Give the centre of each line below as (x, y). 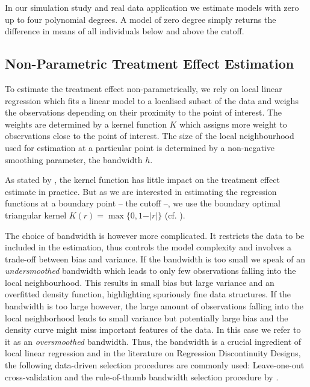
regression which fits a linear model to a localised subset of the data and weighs (152, 100)
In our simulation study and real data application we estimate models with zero (152, 7)
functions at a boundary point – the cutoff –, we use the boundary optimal (143, 203)
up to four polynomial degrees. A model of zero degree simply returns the (141, 19)
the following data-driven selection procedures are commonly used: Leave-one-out (155, 365)
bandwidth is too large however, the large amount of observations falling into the (154, 306)
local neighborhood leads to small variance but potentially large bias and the (147, 317)
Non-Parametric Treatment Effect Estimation (150, 63)
